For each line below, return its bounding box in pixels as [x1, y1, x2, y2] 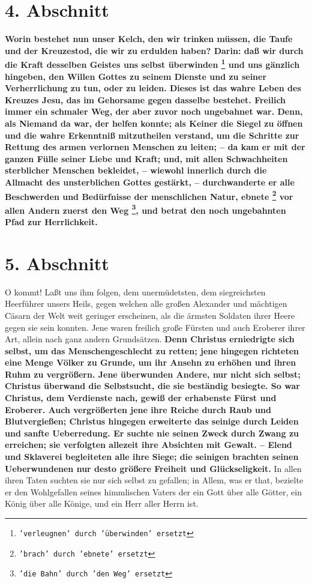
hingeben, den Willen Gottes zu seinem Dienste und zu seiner [5, 70, 267, 82]
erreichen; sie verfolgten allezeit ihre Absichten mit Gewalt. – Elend [5, 438, 292, 451]
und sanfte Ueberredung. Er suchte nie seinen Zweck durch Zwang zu [5, 426, 299, 439]
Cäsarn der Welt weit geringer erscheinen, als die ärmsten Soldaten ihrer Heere [5, 309, 295, 321]
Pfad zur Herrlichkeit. [5, 216, 98, 228]
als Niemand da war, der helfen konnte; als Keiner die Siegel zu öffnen [5, 116, 303, 129]
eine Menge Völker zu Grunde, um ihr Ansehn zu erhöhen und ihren [5, 356, 296, 369]
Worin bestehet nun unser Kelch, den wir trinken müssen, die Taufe [5, 32, 293, 45]
